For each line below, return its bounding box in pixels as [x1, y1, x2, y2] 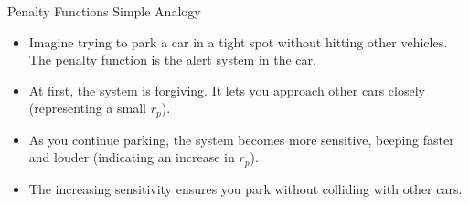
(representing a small [28, 98, 146, 117]
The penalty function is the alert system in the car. [28, 50, 316, 69]
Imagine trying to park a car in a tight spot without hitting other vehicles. [28, 32, 448, 51]
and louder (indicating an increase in [28, 148, 235, 167]
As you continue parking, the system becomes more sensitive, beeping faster [28, 129, 454, 148]
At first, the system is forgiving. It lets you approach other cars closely [28, 80, 425, 99]
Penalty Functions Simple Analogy [7, 2, 201, 20]
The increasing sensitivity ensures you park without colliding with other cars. [28, 178, 463, 198]
